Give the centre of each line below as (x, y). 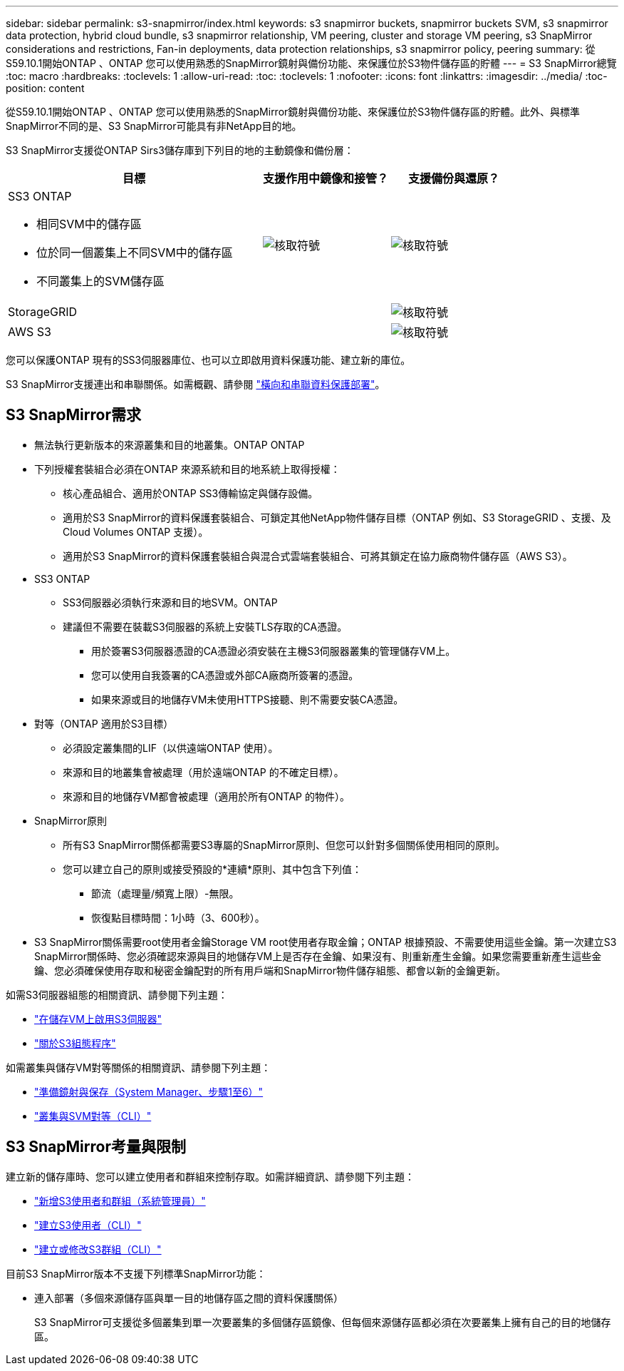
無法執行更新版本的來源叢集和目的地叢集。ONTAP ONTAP (170, 444)
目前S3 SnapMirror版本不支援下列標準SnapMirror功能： (136, 1273)
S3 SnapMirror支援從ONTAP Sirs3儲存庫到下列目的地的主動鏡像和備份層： (180, 150)
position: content (45, 88)
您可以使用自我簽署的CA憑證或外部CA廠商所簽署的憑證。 (225, 675)
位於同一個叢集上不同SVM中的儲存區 (135, 253)
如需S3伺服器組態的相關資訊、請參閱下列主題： (117, 994)
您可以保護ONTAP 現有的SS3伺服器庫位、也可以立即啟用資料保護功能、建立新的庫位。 (208, 360)
